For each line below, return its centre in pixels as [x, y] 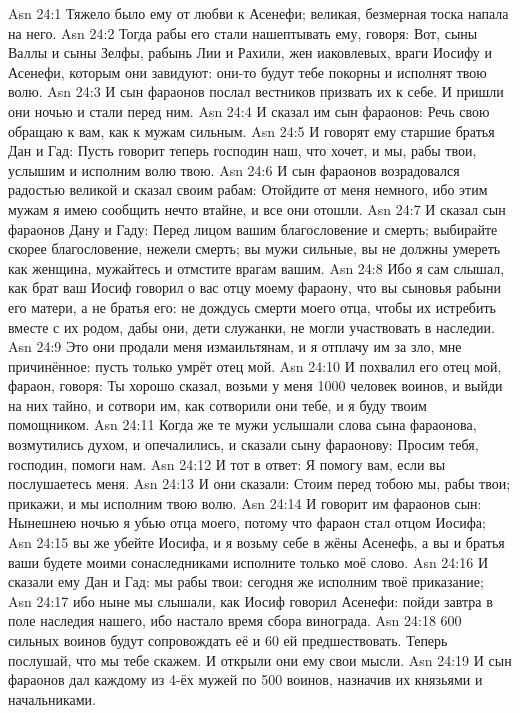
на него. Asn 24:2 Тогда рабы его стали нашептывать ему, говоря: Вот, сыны [243, 32]
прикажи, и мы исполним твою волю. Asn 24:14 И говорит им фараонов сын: [245, 502]
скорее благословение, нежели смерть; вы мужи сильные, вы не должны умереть [254, 248]
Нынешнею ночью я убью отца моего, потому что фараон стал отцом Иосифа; [247, 522]
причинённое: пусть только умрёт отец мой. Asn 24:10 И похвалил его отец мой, [255, 365]
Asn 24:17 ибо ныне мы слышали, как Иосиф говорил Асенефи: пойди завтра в [250, 600]
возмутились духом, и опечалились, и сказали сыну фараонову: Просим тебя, [243, 444]
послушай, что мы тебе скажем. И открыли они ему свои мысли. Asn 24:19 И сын [260, 659]
